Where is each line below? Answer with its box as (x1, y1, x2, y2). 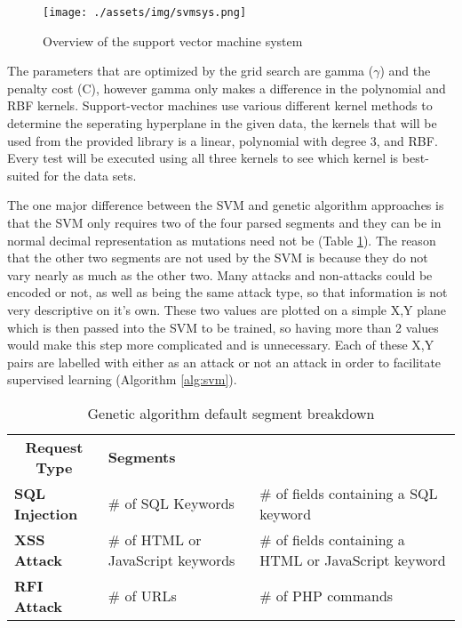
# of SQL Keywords (108, 493, 235, 514)
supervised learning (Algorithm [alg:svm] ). (7, 370, 237, 389)
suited (7, 165, 40, 184)
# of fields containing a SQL (259, 482, 438, 503)
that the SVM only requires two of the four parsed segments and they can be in (7, 213, 442, 231)
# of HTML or (108, 528, 202, 550)
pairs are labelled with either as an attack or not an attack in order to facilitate (7, 352, 442, 371)
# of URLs (108, 585, 177, 607)
